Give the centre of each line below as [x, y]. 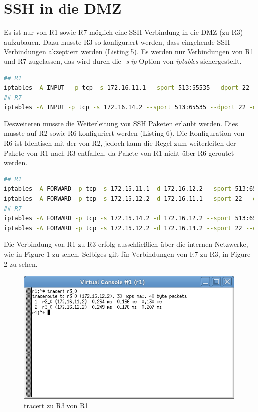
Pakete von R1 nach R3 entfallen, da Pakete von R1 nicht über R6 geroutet [119, 152]
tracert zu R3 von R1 [56, 405]
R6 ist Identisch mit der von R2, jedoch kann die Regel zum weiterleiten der [120, 143]
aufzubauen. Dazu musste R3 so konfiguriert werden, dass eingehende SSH [117, 41]
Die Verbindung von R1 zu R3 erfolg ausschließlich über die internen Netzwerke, [126, 244]
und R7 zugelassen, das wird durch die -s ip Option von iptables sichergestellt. [123, 61]
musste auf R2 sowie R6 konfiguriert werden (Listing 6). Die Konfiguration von [124, 133]
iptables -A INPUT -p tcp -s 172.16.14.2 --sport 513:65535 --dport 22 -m [130, 107]
